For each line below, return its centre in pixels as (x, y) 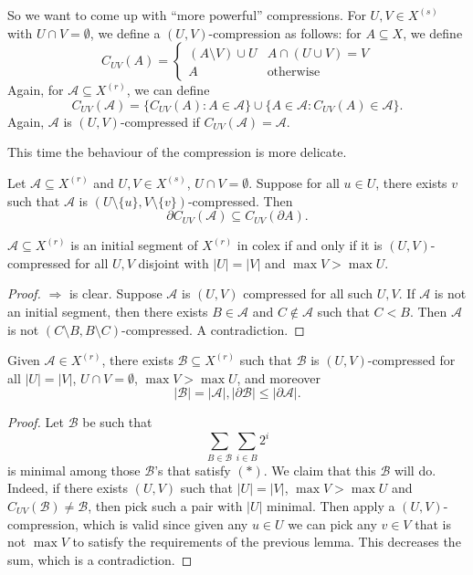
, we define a (125, 32)
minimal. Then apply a (331, 505)
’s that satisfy (193, 470)
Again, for (36, 90)
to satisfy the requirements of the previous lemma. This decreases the (267, 542)
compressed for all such (308, 293)
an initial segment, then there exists (108, 311)
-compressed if (160, 121)
